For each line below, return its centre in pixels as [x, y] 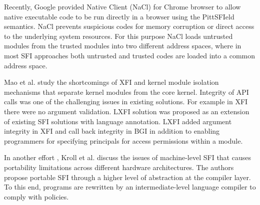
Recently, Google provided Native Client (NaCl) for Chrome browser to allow [122, 6]
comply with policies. [36, 196]
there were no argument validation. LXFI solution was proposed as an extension [127, 111]
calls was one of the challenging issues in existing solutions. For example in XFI [126, 102]
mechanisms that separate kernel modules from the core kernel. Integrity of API [126, 92]
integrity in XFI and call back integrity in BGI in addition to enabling [112, 131]
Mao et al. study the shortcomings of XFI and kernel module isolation [111, 82]
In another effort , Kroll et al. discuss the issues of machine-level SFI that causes [127, 157]
